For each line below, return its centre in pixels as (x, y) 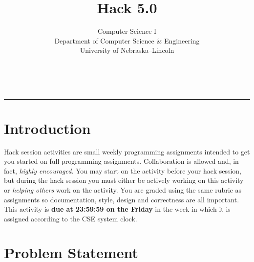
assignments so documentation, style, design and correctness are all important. (122, 199)
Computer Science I (127, 31)
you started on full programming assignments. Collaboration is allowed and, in (121, 161)
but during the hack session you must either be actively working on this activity (124, 180)
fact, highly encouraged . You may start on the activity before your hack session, (123, 170)
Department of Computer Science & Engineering (127, 40)
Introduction (47, 128)
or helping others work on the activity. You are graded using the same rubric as (123, 190)
